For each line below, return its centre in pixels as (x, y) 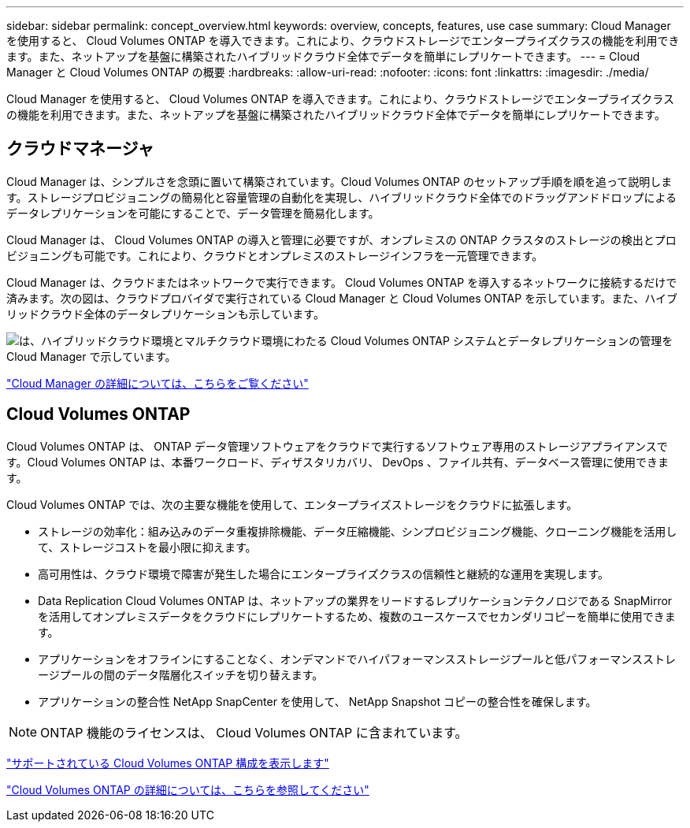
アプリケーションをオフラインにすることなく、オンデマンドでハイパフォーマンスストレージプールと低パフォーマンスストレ (357, 659)
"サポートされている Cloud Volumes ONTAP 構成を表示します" (168, 763)
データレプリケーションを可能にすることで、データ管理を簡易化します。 (193, 213)
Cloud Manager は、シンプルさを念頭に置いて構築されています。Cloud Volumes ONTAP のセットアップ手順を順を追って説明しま (339, 181)
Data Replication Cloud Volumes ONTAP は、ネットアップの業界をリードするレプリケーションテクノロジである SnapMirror (355, 600)
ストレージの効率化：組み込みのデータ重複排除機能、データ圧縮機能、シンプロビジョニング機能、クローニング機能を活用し (358, 531)
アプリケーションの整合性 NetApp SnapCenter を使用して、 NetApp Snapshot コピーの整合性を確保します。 (317, 701)
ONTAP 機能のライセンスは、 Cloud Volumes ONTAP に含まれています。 (254, 732)
